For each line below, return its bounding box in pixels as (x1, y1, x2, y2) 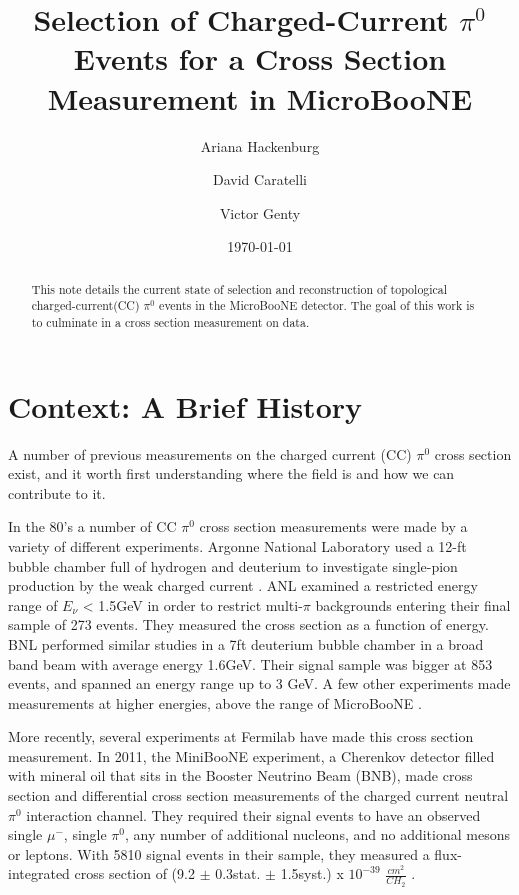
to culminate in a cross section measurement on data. (31, 313, 310, 330)
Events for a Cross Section (73, 38, 447, 79)
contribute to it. (8, 482, 106, 503)
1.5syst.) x (280, 863, 344, 884)
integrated (8, 863, 70, 884)
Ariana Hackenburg (200, 135, 320, 156)
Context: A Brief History (8, 385, 363, 426)
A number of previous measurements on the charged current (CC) (8, 443, 412, 464)
